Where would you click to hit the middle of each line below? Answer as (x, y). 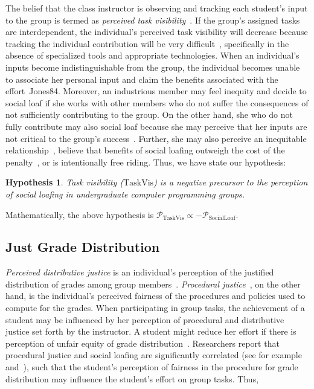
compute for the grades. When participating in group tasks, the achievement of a (155, 308)
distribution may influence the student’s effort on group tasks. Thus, (132, 378)
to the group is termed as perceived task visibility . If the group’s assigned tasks (153, 20)
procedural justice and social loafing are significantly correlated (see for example (154, 355)
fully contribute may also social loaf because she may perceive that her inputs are (156, 126)
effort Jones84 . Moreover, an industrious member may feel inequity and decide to (156, 91)
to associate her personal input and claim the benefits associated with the (142, 79)
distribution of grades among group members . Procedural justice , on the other (153, 284)
